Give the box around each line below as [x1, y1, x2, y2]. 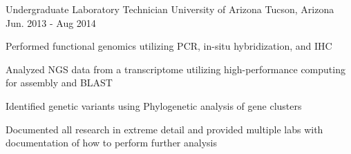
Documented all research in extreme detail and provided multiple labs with [6, 122, 323, 136]
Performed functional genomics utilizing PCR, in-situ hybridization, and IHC [6, 39, 332, 53]
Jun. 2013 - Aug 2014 [6, 15, 96, 30]
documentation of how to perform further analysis [6, 135, 218, 150]
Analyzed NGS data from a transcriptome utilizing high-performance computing [6, 61, 345, 76]
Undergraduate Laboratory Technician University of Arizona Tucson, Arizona [6, 2, 334, 16]
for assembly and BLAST [6, 75, 113, 90]
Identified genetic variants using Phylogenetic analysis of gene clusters [6, 98, 302, 113]
